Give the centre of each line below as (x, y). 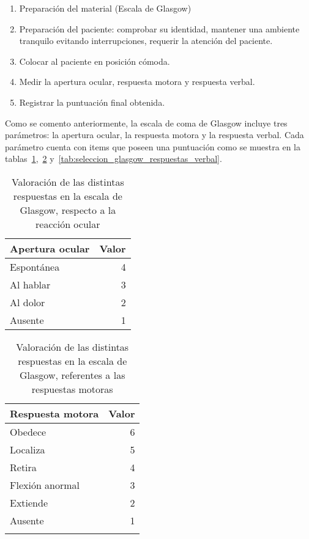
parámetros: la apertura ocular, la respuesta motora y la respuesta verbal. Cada (154, 135)
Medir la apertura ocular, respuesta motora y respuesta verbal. (137, 82)
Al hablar (30, 284)
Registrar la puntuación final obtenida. (92, 102)
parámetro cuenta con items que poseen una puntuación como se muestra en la (153, 146)
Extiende (29, 502)
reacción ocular (68, 224)
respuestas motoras (72, 389)
